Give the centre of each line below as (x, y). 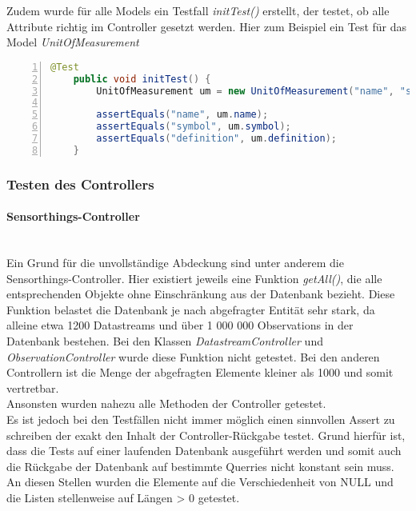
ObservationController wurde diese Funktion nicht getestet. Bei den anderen (193, 356)
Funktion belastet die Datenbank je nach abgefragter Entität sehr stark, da (191, 309)
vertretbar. (33, 387)
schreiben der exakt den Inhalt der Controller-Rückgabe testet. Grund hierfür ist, (206, 435)
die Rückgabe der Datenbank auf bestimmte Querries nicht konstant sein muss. (200, 466)
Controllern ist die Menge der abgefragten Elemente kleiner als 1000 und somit (200, 372)
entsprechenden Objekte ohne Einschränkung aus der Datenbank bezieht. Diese (201, 294)
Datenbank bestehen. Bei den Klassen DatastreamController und (165, 340)
